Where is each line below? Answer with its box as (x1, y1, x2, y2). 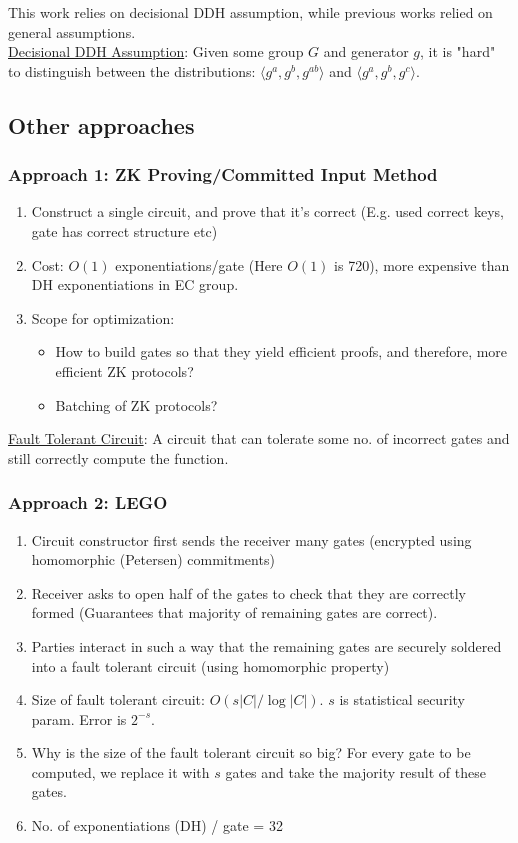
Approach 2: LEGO (8, 490, 168, 515)
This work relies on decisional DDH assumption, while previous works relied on (8, 2, 493, 22)
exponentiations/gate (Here (115, 254, 283, 275)
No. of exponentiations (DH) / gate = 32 (31, 815, 283, 836)
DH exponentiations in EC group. (31, 274, 239, 295)
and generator (323, 41, 409, 62)
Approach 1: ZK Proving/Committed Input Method (8, 162, 438, 187)
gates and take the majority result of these (225, 761, 486, 782)
